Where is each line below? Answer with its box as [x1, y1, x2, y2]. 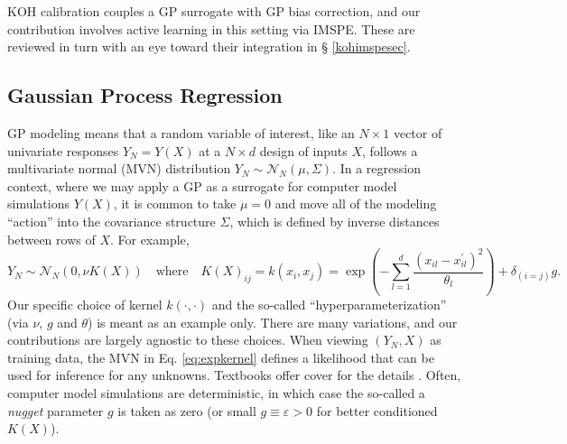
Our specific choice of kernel [7, 295, 163, 314]
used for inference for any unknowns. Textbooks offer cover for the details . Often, [7, 365, 461, 384]
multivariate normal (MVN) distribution [7, 159, 231, 178]
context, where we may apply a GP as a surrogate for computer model [7, 176, 397, 195]
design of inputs [259, 141, 348, 160]
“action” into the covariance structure [7, 211, 216, 230]
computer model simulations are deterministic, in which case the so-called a [7, 384, 425, 402]
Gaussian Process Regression [7, 81, 283, 109]
